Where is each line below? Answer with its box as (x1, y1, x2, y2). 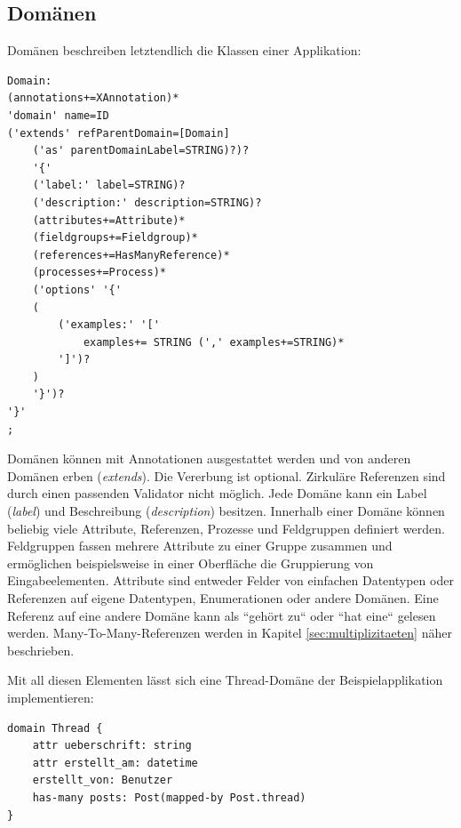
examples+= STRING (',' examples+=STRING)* (83, 335, 345, 349)
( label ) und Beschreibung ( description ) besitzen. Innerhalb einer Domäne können (7, 502, 445, 520)
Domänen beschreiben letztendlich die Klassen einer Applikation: (7, 41, 362, 60)
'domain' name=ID (7, 109, 109, 122)
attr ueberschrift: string (32, 739, 192, 752)
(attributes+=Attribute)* (32, 213, 186, 227)
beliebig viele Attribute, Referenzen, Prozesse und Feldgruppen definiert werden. (7, 519, 445, 537)
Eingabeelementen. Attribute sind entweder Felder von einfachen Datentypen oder (7, 571, 454, 590)
